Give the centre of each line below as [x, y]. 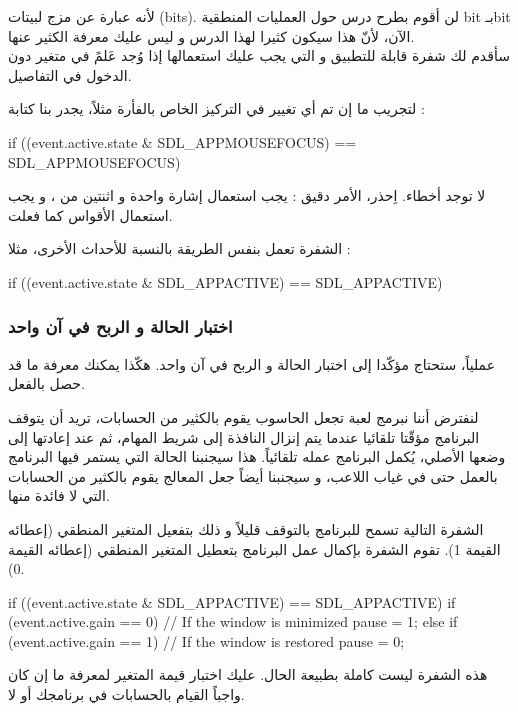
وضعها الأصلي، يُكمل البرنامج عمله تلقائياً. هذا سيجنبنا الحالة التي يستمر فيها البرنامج [257, 456]
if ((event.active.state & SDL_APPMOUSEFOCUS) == [182, 141]
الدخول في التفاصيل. [70, 74]
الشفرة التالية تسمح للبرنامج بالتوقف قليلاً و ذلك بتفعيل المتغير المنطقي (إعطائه [246, 528]
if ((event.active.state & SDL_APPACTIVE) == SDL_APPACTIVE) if [232, 601]
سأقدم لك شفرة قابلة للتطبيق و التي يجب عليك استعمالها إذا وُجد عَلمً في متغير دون [259, 55]
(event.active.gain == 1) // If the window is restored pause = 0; [206, 640]
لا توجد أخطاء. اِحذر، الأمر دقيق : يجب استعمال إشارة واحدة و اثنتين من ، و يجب [247, 195]
